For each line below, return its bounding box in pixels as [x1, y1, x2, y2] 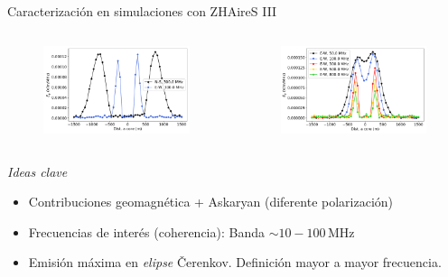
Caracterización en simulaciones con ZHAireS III [7, 2, 277, 20]
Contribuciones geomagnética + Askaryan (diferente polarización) [28, 192, 394, 211]
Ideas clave [7, 162, 68, 180]
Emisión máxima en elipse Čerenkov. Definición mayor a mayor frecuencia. [28, 253, 442, 272]
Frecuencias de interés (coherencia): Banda [28, 222, 265, 241]
